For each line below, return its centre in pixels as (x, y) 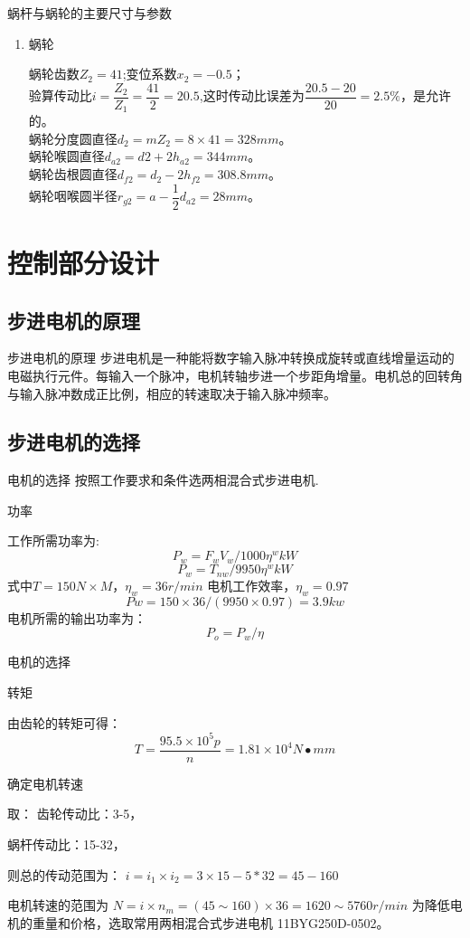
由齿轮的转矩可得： (64, 722)
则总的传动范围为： (64, 874)
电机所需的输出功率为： (77, 617)
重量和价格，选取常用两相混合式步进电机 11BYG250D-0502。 (211, 922)
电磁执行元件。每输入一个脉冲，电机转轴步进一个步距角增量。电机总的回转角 (235, 375)
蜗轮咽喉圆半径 (73, 196)
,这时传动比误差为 (252, 95)
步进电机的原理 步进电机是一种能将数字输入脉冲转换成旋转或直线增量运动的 (231, 358)
